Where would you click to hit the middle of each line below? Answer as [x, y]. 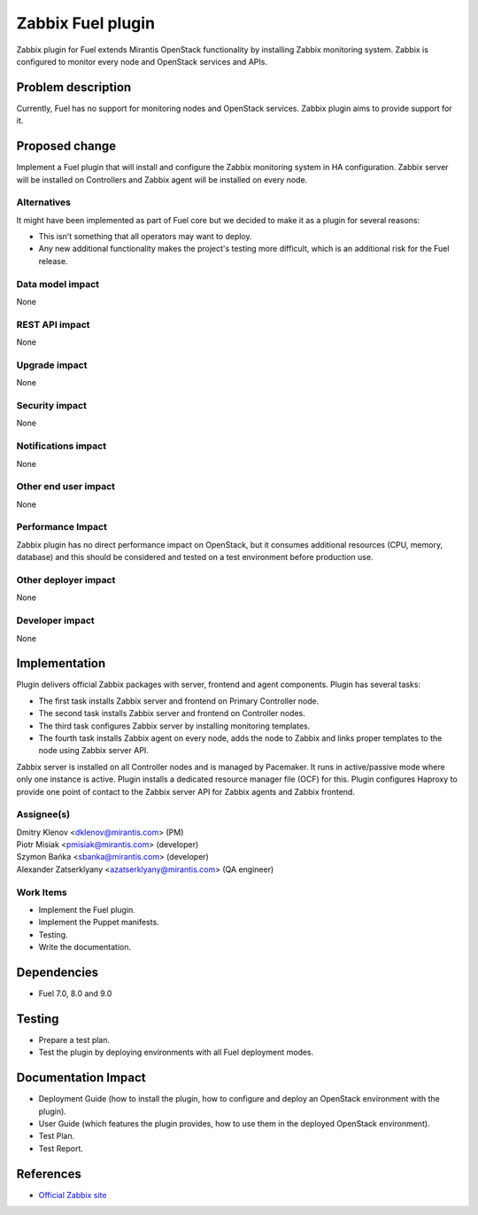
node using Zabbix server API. [94, 751]
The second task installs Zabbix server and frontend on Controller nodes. [172, 713]
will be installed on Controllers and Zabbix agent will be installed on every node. [162, 179]
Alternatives [43, 202]
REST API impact [53, 324]
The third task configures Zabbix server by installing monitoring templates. [174, 726]
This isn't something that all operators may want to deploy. [145, 237]
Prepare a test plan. [74, 1040]
